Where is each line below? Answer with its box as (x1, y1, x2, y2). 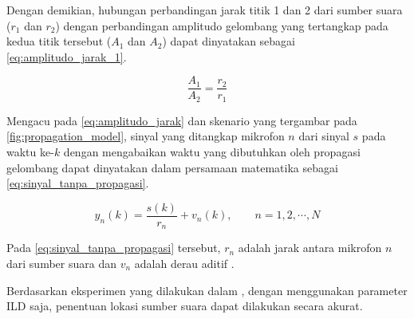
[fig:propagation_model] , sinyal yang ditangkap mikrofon (6, 128, 285, 144)
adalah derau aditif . (134, 254, 235, 271)
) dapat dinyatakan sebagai (162, 33, 296, 49)
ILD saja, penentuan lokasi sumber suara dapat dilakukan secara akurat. (6, 297, 363, 314)
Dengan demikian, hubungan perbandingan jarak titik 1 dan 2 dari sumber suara (6, 2, 403, 18)
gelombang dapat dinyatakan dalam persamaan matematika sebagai (6, 159, 338, 175)
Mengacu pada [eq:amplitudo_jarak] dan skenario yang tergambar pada (6, 112, 357, 128)
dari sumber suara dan (6, 254, 116, 271)
